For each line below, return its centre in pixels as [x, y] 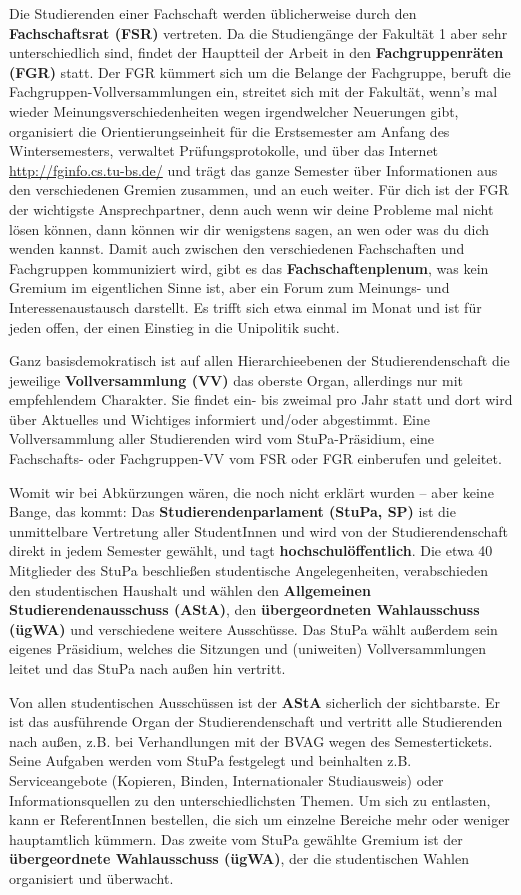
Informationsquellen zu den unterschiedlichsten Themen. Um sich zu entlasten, [250, 799]
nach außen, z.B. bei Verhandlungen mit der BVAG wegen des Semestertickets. [251, 740]
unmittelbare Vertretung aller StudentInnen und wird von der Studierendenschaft [258, 530]
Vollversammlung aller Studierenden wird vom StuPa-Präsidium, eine [222, 438]
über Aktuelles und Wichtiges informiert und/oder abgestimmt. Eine [220, 418]
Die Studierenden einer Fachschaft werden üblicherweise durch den [213, 13]
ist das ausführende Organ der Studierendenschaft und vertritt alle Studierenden [256, 721]
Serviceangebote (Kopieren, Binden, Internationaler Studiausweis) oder [226, 779]
